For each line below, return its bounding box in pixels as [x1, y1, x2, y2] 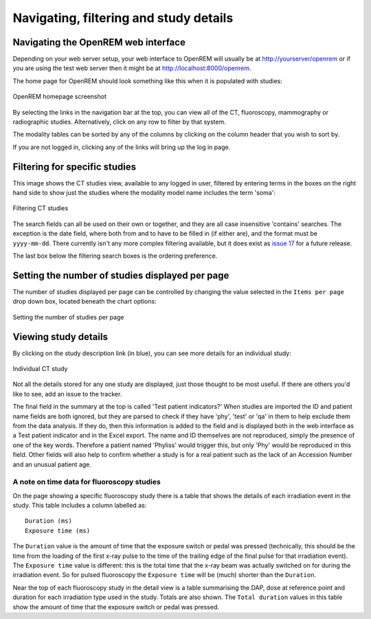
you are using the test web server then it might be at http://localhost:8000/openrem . [12, 64, 251, 72]
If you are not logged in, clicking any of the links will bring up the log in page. [12, 143, 231, 151]
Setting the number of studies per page [12, 313, 124, 321]
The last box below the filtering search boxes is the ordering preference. [12, 251, 218, 260]
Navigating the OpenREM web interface [12, 36, 185, 48]
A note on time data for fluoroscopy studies [12, 477, 161, 487]
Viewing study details [12, 330, 108, 343]
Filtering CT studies [12, 204, 69, 212]
